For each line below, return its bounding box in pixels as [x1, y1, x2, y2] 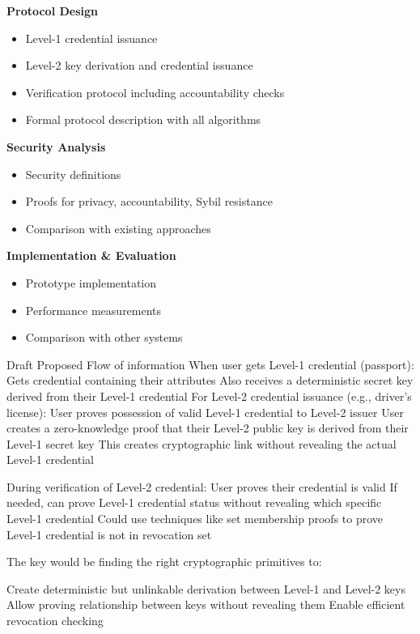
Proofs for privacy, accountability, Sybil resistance [25, 193, 273, 210]
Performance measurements [25, 301, 162, 318]
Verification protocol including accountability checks [25, 83, 285, 100]
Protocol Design [6, 2, 99, 19]
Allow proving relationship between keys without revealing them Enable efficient [6, 596, 405, 613]
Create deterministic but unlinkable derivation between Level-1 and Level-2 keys [6, 580, 405, 597]
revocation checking [6, 612, 104, 629]
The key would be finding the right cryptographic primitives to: [6, 553, 322, 570]
